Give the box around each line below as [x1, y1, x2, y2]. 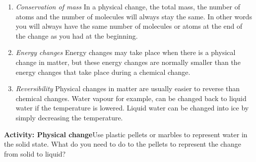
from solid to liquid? [4, 148, 66, 159]
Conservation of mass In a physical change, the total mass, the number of [15, 1, 240, 11]
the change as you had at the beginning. [15, 30, 138, 41]
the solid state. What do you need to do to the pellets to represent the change [4, 139, 241, 149]
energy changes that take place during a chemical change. [15, 66, 191, 77]
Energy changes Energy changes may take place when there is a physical [15, 47, 236, 57]
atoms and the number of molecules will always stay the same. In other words [15, 11, 252, 21]
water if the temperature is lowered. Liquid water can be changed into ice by [15, 103, 249, 113]
